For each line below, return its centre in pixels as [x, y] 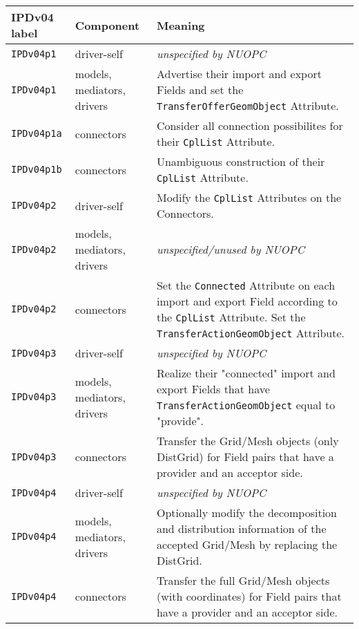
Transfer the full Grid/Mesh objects [243, 580]
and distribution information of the [241, 528]
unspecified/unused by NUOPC [231, 249]
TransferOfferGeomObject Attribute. [248, 105]
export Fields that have [213, 389]
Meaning [181, 25]
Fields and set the [200, 90]
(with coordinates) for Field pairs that [249, 596]
